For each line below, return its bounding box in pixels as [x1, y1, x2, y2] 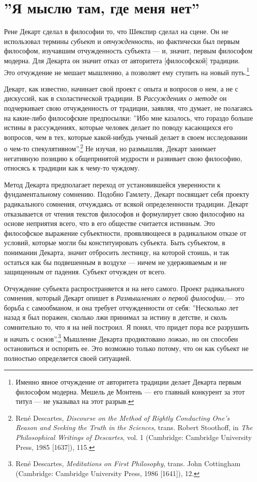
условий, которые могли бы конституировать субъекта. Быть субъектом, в [4, 237, 225, 248]
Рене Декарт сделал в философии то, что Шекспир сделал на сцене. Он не [4, 26, 228, 37]
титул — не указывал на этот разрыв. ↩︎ [15, 396, 134, 406]
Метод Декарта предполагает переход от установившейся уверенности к [4, 179, 221, 189]
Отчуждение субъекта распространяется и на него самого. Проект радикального [4, 283, 245, 293]
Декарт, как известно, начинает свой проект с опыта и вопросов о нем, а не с [4, 83, 238, 93]
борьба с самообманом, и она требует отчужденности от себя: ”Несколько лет [4, 302, 239, 312]
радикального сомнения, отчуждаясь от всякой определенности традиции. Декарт [4, 198, 249, 209]
